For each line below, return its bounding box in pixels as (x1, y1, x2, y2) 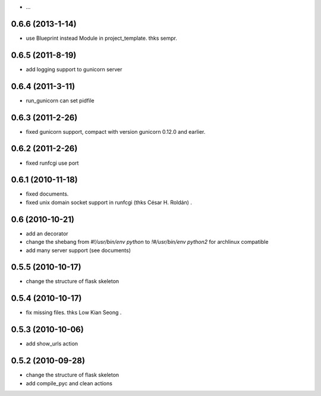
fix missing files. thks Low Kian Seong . (26, 309, 122, 316)
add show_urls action (26, 340, 78, 347)
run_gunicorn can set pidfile (26, 97, 95, 104)
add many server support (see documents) (26, 247, 131, 254)
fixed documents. (26, 190, 69, 197)
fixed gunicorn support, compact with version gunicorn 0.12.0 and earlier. (26, 128, 206, 135)
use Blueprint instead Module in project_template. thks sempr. (26, 34, 178, 42)
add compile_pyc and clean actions (26, 379, 113, 386)
